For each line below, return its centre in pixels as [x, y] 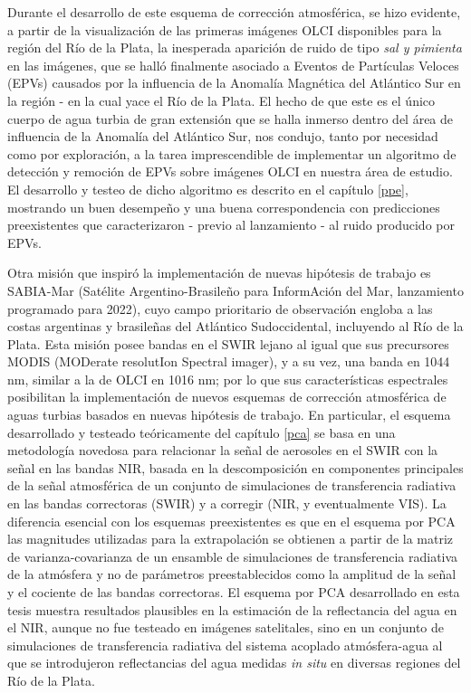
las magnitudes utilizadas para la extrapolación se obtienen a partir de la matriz [231, 539]
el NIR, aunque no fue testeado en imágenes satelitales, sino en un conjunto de [226, 627]
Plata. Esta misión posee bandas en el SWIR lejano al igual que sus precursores [228, 343]
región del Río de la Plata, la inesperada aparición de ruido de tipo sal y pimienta [235, 47]
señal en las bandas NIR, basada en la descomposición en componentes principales [235, 467]
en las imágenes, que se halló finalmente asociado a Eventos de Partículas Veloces [233, 65]
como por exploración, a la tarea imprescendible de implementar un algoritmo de [232, 153]
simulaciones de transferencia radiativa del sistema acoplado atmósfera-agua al [225, 645]
